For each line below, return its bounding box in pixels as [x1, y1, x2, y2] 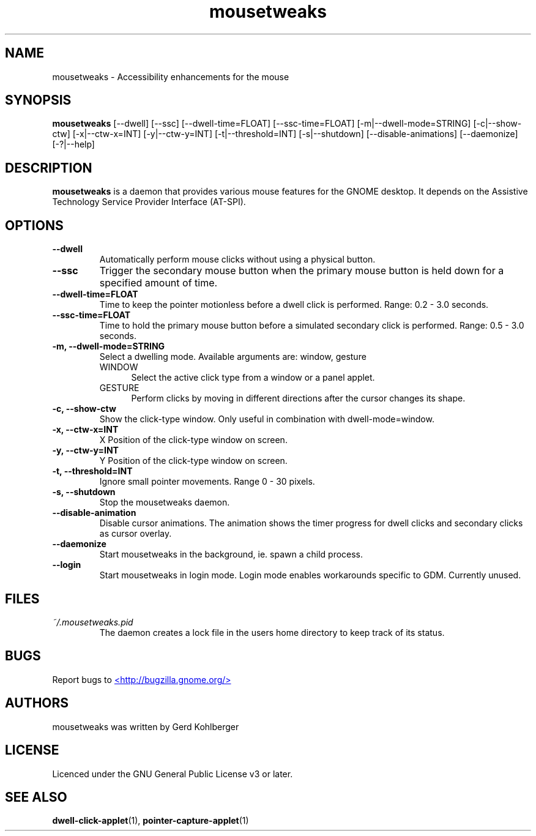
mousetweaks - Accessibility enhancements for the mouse [52, 71, 289, 82]
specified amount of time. [99, 277, 218, 289]
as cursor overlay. [99, 528, 172, 539]
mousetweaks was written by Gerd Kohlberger [52, 721, 239, 732]
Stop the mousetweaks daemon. [99, 497, 230, 508]
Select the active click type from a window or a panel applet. [131, 372, 375, 383]
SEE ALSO [5, 789, 67, 805]
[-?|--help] [52, 139, 95, 150]
